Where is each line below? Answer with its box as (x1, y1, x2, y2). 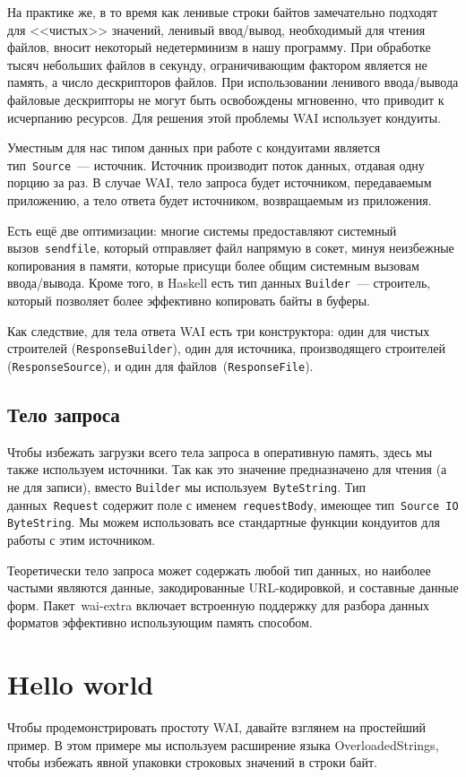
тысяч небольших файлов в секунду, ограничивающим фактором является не (7, 55, 427, 73)
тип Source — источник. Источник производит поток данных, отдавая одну (7, 155, 425, 174)
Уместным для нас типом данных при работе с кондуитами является (7, 138, 381, 157)
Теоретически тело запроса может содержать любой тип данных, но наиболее (7, 560, 431, 579)
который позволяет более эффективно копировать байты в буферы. (7, 291, 371, 310)
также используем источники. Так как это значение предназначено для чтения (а (7, 460, 447, 479)
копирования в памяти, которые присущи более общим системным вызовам (7, 255, 419, 274)
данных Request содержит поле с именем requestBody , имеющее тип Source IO (7, 495, 459, 514)
